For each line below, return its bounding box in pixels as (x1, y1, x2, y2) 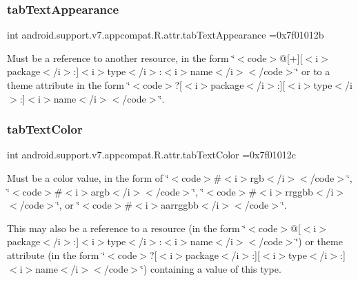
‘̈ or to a (295, 64, 330, 79)
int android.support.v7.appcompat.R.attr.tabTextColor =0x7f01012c (7, 147, 296, 162)
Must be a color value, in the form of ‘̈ (7, 171, 169, 185)
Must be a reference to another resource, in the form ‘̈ (7, 50, 235, 65)
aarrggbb (161, 198, 199, 212)
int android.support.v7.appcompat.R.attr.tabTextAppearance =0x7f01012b (7, 28, 324, 42)
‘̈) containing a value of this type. (141, 261, 281, 275)
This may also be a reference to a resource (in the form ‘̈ (7, 220, 246, 235)
